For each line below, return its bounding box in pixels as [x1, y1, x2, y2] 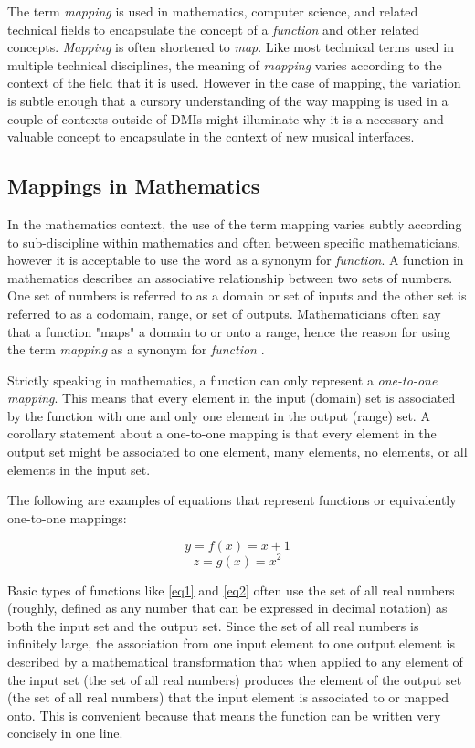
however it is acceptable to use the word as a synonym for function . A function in [7, 250, 464, 269]
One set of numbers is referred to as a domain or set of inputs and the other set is [7, 286, 467, 305]
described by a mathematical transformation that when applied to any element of [7, 651, 463, 670]
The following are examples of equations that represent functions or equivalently [7, 490, 457, 510]
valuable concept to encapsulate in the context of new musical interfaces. [7, 127, 415, 146]
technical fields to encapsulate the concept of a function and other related [7, 19, 419, 38]
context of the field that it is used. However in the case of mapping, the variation [7, 73, 461, 92]
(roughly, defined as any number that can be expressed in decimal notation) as [7, 598, 448, 617]
